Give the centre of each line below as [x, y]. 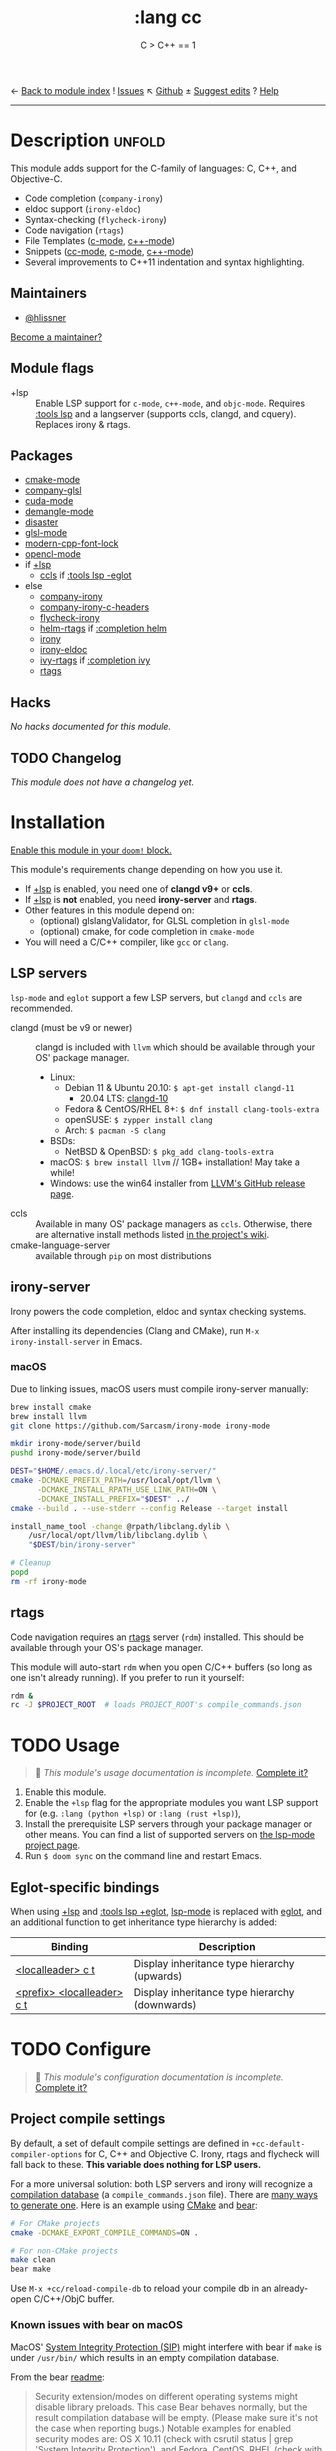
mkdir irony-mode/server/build [75, 1444]
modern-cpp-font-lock [71, 543]
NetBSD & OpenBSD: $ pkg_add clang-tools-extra [169, 1151]
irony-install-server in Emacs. [76, 1341]
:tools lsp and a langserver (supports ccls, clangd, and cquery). [166, 413]
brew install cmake [51, 1407]
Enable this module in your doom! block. [91, 850]
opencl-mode [53, 554]
